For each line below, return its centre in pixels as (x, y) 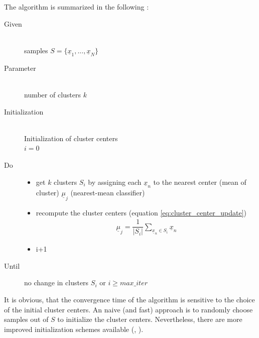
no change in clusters (56, 283)
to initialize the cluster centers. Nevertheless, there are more (150, 319)
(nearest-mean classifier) (108, 192)
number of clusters (53, 94)
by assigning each (115, 182)
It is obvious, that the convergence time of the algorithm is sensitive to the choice (129, 300)
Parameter (20, 68)
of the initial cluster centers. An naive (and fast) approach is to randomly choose (128, 309)
